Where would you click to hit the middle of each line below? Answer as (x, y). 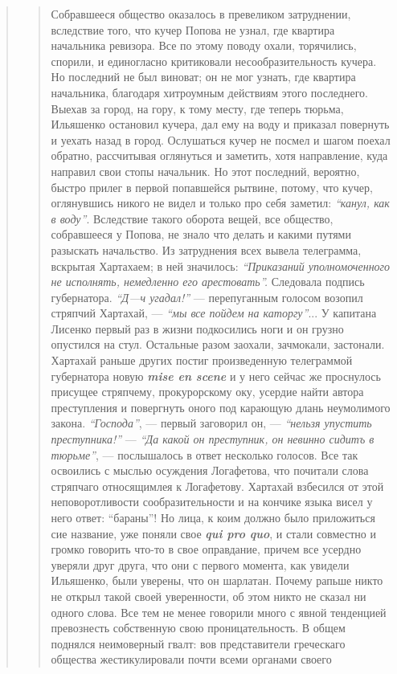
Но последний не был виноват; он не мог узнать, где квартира (203, 77)
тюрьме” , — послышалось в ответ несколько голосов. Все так (205, 454)
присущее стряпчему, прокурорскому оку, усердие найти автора (207, 392)
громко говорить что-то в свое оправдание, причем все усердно (206, 549)
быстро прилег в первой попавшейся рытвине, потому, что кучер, (212, 187)
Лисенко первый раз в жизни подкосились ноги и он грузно (197, 328)
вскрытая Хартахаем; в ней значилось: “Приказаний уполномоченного (221, 266)
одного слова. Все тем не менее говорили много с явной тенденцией (219, 612)
